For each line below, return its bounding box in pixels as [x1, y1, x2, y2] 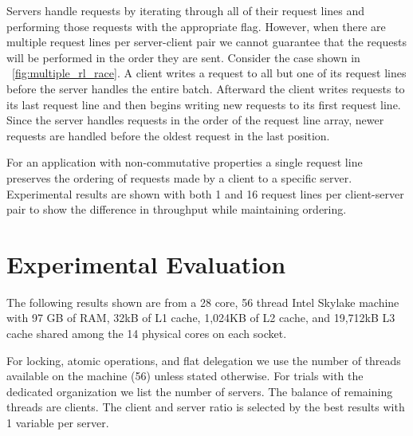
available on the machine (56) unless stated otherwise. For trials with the [6, 367, 364, 384]
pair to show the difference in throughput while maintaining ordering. [6, 201, 347, 218]
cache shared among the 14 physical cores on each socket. [6, 325, 287, 342]
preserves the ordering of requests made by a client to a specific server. [6, 169, 352, 186]
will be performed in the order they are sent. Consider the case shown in [6, 49, 360, 65]
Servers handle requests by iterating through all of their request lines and [6, 2, 365, 18]
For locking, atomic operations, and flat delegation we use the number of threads [6, 352, 401, 368]
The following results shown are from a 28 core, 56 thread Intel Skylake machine [6, 293, 399, 310]
